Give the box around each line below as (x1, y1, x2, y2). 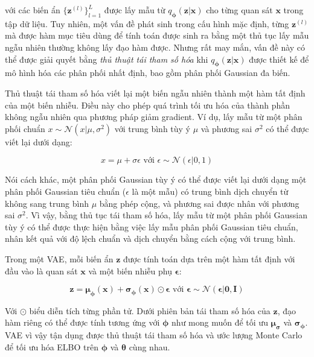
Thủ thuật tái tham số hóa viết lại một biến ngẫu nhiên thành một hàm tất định (5, 86, 306, 99)
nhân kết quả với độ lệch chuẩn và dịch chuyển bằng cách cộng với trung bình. (5, 232, 296, 245)
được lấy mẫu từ (104, 4, 165, 16)
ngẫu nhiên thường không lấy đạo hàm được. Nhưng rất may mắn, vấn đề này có (5, 40, 306, 53)
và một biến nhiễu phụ (88, 264, 172, 277)
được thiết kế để (249, 52, 309, 65)
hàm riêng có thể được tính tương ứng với (5, 316, 160, 329)
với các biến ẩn (5, 4, 60, 16)
